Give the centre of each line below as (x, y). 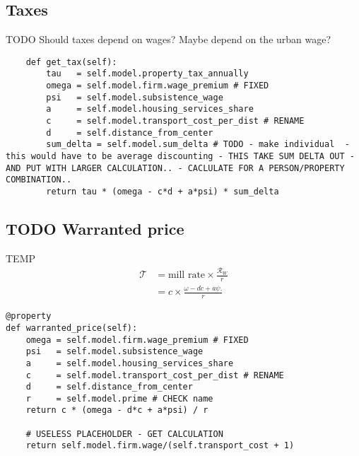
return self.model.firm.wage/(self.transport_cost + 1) (160, 446)
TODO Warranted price (95, 229)
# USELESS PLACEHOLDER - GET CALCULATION (124, 434)
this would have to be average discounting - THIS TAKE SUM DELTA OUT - (180, 157)
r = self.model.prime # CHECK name (119, 398)
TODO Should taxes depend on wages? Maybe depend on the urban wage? (169, 39)
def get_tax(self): (71, 62)
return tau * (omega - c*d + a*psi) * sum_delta (163, 192)
